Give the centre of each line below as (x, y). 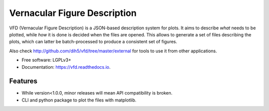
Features (23, 81)
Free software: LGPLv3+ (47, 60)
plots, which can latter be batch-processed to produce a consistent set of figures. (93, 42)
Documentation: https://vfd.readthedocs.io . (66, 67)
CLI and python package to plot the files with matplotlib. (79, 100)
